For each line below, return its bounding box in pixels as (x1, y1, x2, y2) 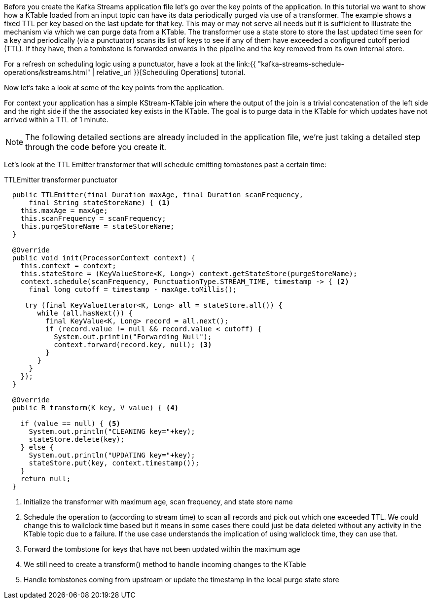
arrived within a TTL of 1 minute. (4, 115, 108, 124)
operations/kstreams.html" (4, 68, 90, 76)
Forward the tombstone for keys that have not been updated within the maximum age (24, 545, 300, 553)
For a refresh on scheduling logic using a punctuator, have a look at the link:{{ (4, 60, 256, 68)
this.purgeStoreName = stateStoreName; (20, 222, 175, 230)
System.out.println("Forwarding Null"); (54, 333, 212, 341)
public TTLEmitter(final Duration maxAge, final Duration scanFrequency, (12, 191, 303, 199)
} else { (20, 443, 54, 451)
